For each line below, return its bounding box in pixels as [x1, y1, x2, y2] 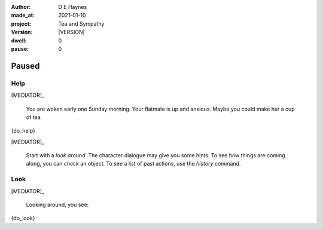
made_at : [11, 12, 35, 19]
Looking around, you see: [26, 201, 89, 208]
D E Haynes [58, 4, 87, 10]
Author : [11, 4, 31, 10]
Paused [11, 60, 40, 71]
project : [11, 20, 31, 27]
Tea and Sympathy [58, 20, 105, 27]
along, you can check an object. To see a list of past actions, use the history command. [26, 160, 241, 167]
